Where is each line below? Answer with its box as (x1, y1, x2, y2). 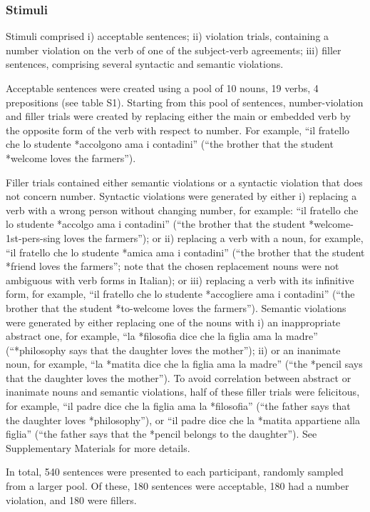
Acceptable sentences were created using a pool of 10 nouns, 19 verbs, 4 (6, 81, 319, 95)
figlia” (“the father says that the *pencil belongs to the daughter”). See (6, 426, 317, 441)
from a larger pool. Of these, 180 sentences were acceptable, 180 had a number (6, 478, 349, 493)
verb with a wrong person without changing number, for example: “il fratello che (6, 202, 359, 217)
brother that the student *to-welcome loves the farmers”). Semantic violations (6, 300, 346, 315)
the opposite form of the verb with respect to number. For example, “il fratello (6, 122, 350, 137)
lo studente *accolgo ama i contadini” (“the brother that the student (6, 216, 306, 231)
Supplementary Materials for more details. (6, 440, 190, 455)
